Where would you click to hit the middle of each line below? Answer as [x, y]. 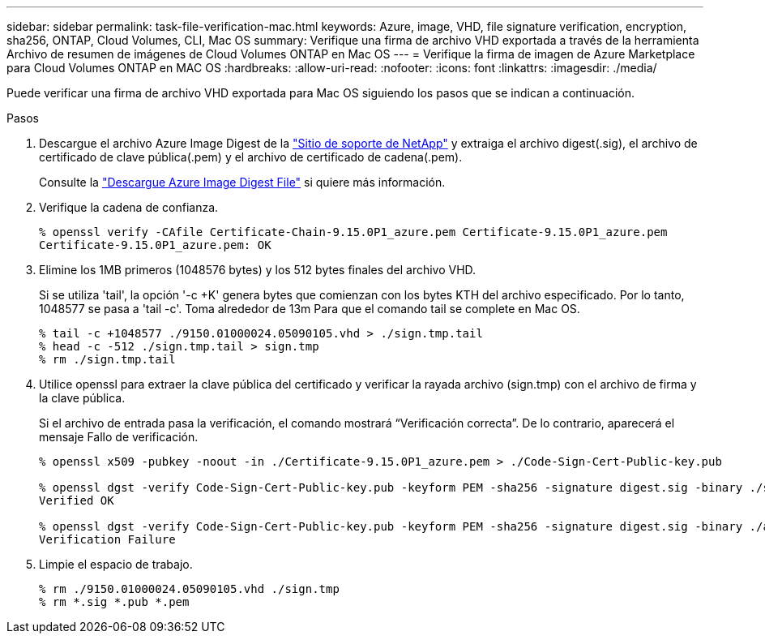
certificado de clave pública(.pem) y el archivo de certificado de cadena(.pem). [251, 157]
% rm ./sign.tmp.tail [107, 359]
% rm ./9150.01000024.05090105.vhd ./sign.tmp [189, 589]
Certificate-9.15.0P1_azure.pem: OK [155, 245]
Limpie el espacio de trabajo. [116, 564]
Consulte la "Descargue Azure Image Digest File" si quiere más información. [242, 182]
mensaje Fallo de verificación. [119, 437]
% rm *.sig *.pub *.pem [114, 602]
